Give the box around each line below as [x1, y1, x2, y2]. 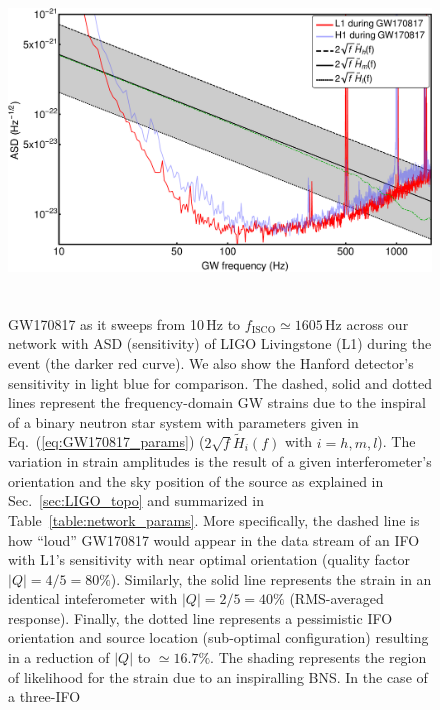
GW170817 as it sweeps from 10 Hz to [8, 313, 241, 334]
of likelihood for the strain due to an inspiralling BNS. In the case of [8, 666, 428, 687]
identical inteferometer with [8, 588, 178, 609]
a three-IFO [8, 686, 81, 707]
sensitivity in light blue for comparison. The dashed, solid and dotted [8, 372, 433, 393]
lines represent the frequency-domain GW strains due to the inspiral [8, 392, 426, 413]
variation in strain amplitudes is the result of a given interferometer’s [8, 451, 432, 472]
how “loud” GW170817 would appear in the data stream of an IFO [8, 529, 420, 550]
